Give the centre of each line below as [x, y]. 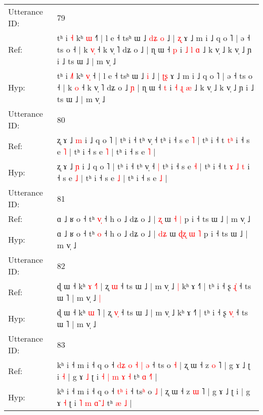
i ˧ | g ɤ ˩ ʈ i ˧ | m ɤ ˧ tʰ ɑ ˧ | [107, 376]
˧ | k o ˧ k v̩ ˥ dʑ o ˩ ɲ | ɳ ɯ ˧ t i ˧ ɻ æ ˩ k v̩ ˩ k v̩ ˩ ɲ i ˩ [155, 87]
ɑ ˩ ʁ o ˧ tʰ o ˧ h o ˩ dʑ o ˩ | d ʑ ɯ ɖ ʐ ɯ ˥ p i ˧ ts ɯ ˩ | [152, 233]
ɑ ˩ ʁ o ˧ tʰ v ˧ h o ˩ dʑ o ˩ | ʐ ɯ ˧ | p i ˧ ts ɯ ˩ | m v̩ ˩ [154, 219]
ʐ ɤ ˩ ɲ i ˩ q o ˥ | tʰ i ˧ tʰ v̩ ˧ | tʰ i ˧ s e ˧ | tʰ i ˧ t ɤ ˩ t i [153, 166]
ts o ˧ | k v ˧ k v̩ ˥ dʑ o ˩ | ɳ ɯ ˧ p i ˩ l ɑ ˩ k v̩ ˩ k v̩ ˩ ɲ [154, 49]
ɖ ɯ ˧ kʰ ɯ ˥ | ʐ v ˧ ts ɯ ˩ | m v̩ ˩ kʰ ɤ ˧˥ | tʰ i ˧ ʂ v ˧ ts [152, 312]
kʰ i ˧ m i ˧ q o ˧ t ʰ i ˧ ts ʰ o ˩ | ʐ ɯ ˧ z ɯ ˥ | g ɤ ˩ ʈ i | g [154, 391]
